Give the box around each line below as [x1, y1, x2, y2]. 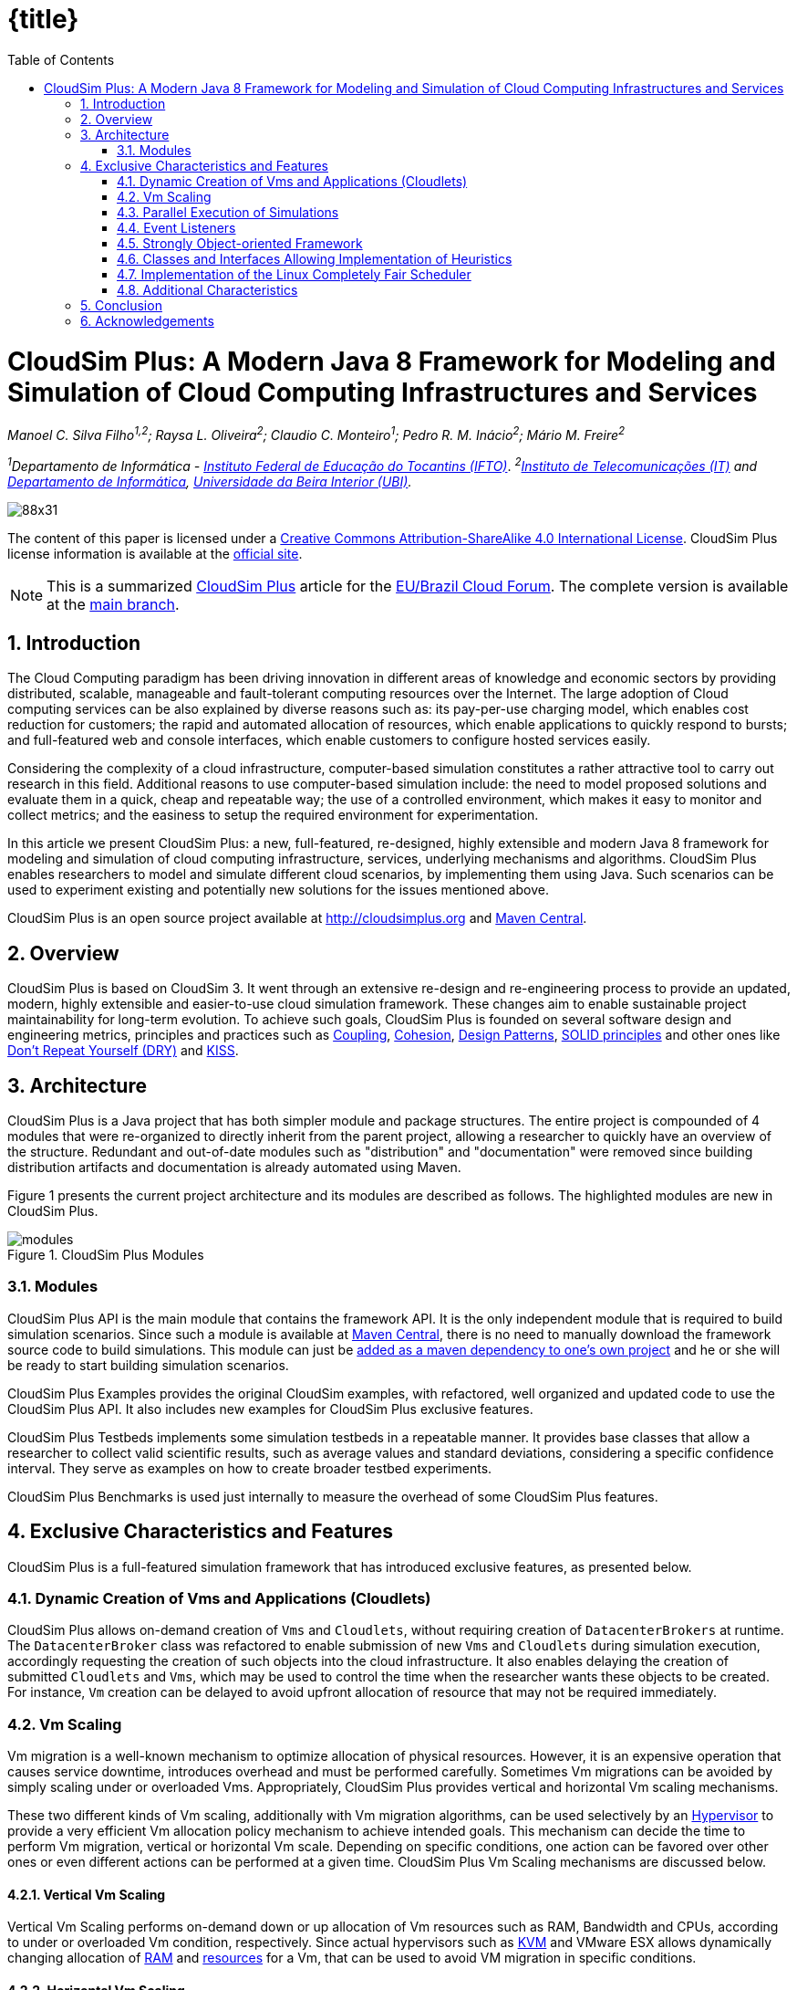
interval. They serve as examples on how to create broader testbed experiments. [7, 1460, 492, 1476]
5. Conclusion [80, 297, 162, 313]
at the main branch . [47, 594, 180, 613]
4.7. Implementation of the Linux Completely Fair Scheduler [117, 266, 471, 282]
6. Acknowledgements [80, 312, 214, 329]
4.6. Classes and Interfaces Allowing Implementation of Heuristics [117, 250, 512, 267]
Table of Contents [7, 51, 115, 68]
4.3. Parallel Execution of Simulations [117, 204, 339, 220]
